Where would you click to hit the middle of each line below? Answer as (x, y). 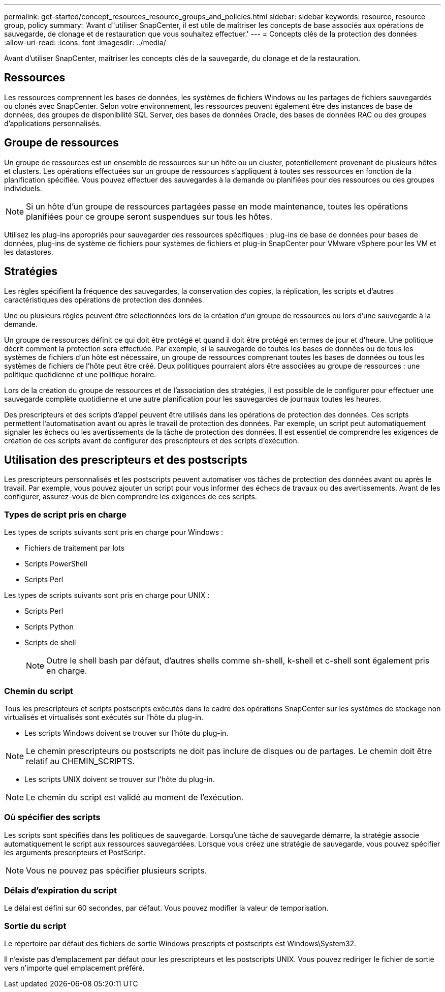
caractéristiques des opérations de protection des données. (104, 299)
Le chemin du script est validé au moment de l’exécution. (135, 797)
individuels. (23, 188)
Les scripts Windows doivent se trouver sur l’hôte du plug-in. (126, 733)
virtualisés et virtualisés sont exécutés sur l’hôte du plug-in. (104, 717)
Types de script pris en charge (65, 514)
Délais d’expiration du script (61, 890)
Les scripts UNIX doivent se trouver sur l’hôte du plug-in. (120, 779)
